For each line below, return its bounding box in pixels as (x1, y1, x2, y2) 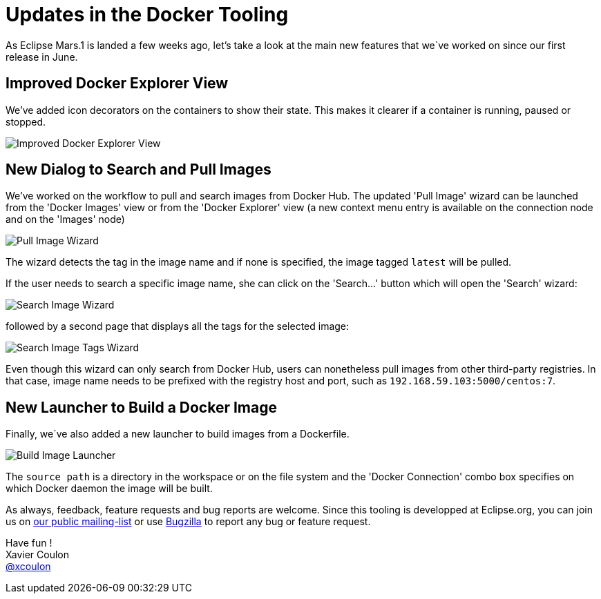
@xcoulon (6, 560, 51, 573)
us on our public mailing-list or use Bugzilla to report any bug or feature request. (6, 515, 371, 528)
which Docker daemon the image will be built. (6, 482, 213, 495)
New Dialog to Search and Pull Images (6, 161, 271, 179)
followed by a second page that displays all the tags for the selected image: (6, 320, 350, 333)
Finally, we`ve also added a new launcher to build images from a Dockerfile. (6, 428, 350, 440)
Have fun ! (6, 537, 53, 549)
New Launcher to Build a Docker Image (6, 398, 277, 416)
